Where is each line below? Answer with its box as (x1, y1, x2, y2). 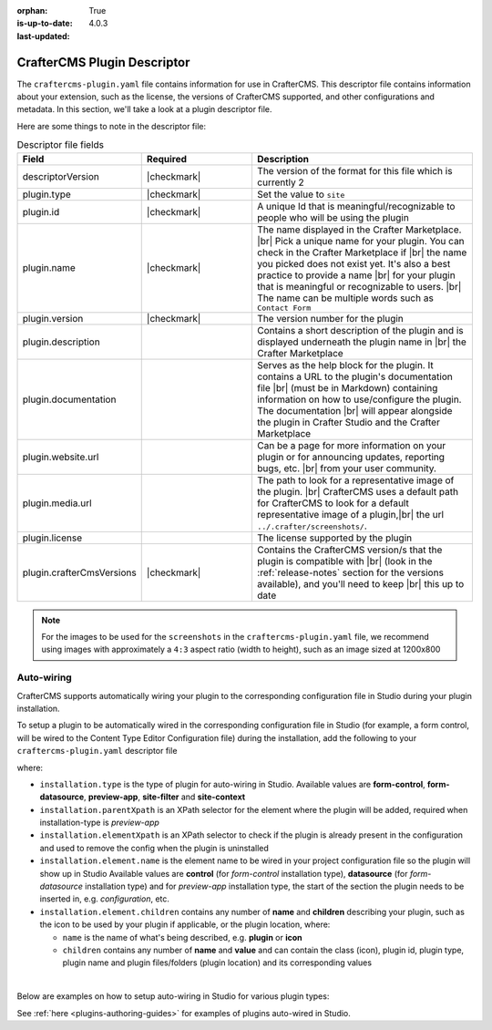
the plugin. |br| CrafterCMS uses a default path (256, 485, 459, 498)
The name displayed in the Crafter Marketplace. (256, 223, 462, 236)
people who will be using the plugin (256, 211, 409, 223)
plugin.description (22, 335, 100, 348)
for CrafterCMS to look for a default (256, 497, 409, 510)
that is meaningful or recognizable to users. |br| (256, 280, 462, 293)
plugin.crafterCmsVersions (22, 566, 137, 579)
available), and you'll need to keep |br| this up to (256, 577, 465, 590)
